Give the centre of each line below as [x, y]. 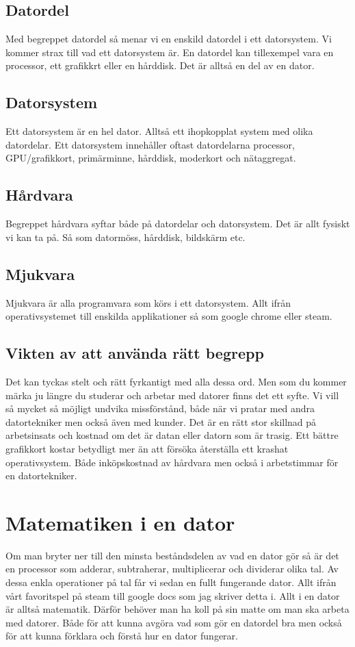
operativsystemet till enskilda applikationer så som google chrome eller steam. [169, 316]
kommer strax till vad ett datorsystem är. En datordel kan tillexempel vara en [170, 52]
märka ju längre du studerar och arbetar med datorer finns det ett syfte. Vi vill [172, 395]
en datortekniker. [41, 475]
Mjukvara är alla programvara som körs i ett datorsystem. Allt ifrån [148, 302]
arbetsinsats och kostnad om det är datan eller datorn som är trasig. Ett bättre [172, 435]
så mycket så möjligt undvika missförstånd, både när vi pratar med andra [160, 408]
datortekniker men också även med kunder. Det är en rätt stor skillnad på [161, 421]
